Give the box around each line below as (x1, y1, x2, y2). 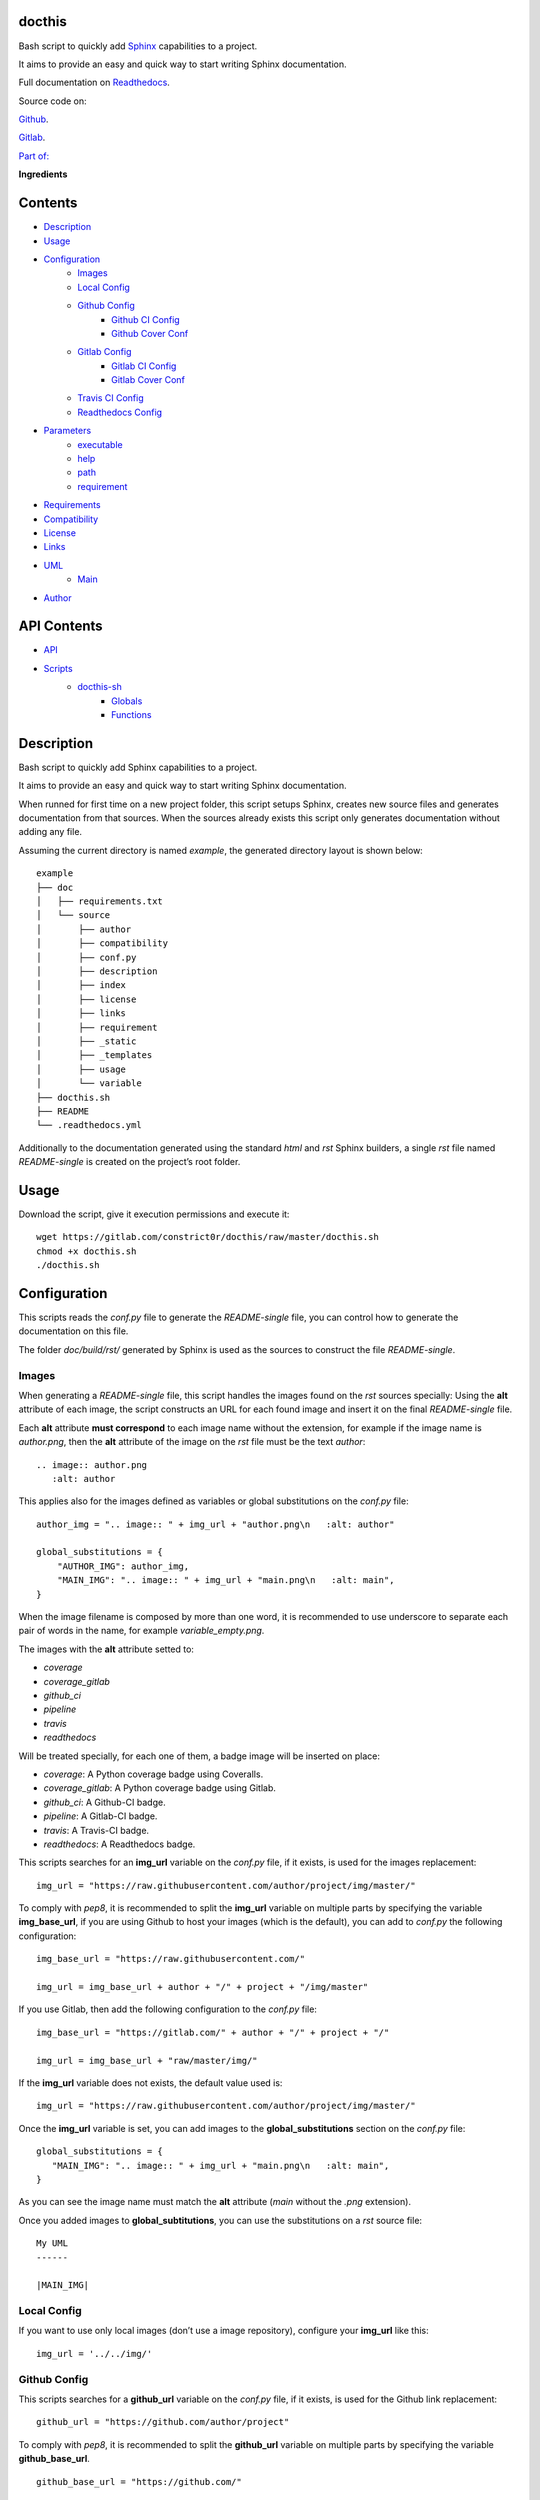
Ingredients (18, 168, 68, 180)
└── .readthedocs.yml (36, 1120, 142, 1131)
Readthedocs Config (77, 406, 163, 418)
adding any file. (18, 826, 83, 838)
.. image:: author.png (36, 1459, 148, 1470)
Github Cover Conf (111, 327, 189, 339)
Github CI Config (111, 313, 180, 325)
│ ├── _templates (36, 1050, 153, 1061)
